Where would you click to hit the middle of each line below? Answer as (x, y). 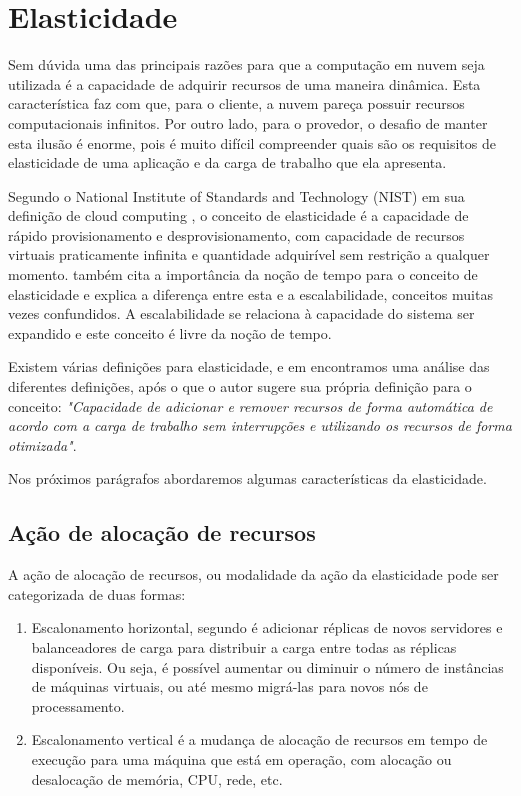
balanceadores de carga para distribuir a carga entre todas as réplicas (244, 646)
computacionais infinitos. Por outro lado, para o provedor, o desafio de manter (248, 122)
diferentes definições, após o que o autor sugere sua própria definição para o (240, 386)
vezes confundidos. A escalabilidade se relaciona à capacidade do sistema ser (241, 313)
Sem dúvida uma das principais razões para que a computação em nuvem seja (246, 64)
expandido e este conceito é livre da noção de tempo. (170, 332)
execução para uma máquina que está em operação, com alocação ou (241, 758)
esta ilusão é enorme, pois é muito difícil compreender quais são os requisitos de (252, 142)
